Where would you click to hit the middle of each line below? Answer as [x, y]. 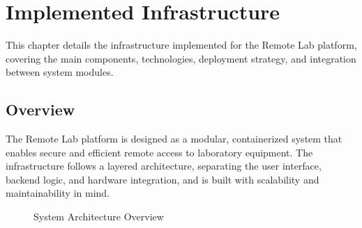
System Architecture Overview [99, 217]
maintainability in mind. [58, 193]
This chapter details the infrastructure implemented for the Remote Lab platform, [181, 45]
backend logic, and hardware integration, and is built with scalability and [163, 179]
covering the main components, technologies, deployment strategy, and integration [181, 58]
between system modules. [60, 72]
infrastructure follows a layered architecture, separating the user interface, [164, 166]
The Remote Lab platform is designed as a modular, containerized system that [174, 139]
